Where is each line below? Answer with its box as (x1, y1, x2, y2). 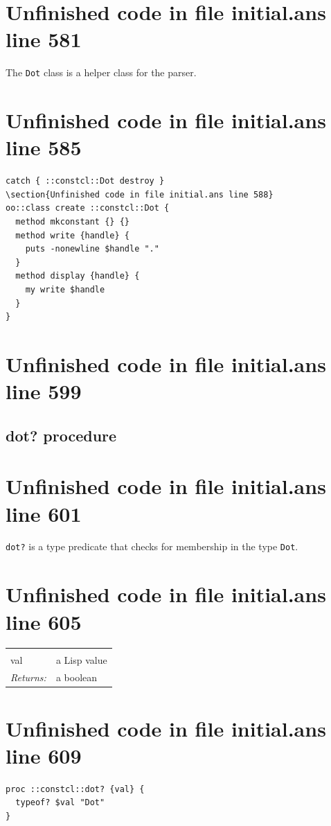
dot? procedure (6, 424, 117, 446)
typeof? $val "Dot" (15, 798, 105, 808)
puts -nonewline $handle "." (25, 244, 159, 254)
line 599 (6, 377, 82, 405)
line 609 (6, 741, 82, 769)
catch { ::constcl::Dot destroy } (6, 176, 165, 186)
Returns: (10, 670, 46, 685)
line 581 (6, 25, 82, 53)
